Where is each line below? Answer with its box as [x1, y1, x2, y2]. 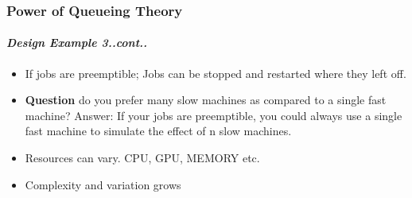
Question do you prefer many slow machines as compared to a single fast [25, 91, 387, 108]
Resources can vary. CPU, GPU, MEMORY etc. [25, 149, 260, 166]
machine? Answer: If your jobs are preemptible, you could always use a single [25, 107, 402, 123]
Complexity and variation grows [25, 176, 181, 192]
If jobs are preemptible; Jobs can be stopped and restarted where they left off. [25, 64, 406, 81]
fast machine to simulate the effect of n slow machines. [25, 122, 292, 139]
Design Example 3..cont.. [6, 34, 148, 51]
